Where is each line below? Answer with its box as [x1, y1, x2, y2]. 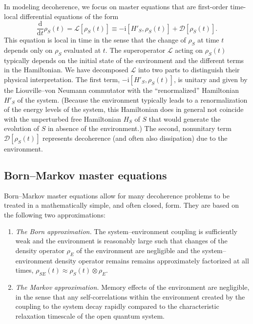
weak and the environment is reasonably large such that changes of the [15, 236, 228, 246]
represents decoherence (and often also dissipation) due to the [42, 133, 228, 143]
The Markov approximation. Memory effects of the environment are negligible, [15, 281, 250, 292]
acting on [175, 45, 203, 55]
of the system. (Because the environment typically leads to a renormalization [17, 94, 248, 105]
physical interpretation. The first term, [4, 74, 120, 85]
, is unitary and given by [173, 74, 248, 85]
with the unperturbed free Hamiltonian [4, 113, 121, 124]
